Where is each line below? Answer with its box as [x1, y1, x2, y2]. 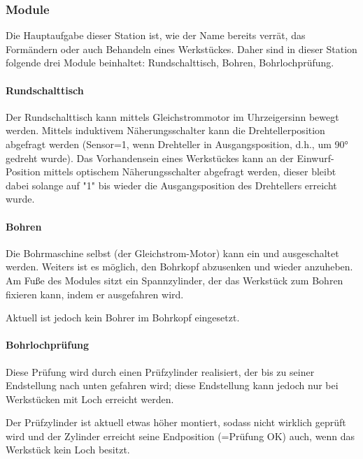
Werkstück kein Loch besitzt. [6, 442, 130, 457]
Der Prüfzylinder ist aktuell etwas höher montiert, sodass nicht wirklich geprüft [6, 415, 346, 430]
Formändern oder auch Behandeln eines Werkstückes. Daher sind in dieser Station [6, 41, 357, 56]
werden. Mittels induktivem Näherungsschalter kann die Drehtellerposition [6, 123, 325, 138]
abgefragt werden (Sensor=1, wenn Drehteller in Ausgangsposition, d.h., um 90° [6, 136, 348, 151]
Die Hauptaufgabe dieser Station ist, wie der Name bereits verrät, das [6, 28, 306, 43]
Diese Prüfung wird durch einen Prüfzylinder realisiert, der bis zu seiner [6, 364, 315, 379]
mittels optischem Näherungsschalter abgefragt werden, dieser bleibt [43, 164, 336, 179]
